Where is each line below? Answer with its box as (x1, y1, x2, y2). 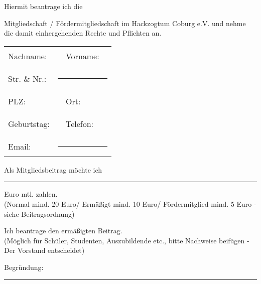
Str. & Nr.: (8, 72, 47, 84)
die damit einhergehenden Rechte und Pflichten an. (4, 28, 162, 38)
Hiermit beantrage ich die (4, 1, 83, 11)
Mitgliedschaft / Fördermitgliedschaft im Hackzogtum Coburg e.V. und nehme (4, 18, 246, 28)
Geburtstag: (8, 117, 50, 129)
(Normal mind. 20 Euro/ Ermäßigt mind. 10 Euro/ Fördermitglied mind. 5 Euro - (4, 198, 256, 209)
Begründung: (4, 261, 44, 272)
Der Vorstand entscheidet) (4, 245, 85, 255)
